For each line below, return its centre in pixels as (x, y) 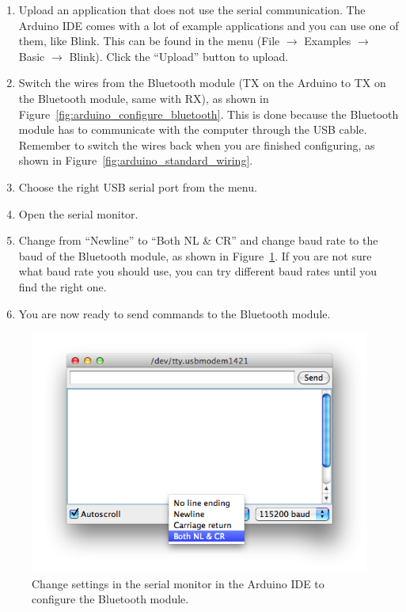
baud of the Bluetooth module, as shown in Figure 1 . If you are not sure (195, 255)
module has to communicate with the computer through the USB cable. (193, 129)
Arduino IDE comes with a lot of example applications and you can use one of (209, 25)
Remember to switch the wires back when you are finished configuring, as (197, 144)
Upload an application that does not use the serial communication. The (192, 10)
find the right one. (63, 286)
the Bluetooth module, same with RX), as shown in (144, 98)
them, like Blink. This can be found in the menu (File (149, 41)
